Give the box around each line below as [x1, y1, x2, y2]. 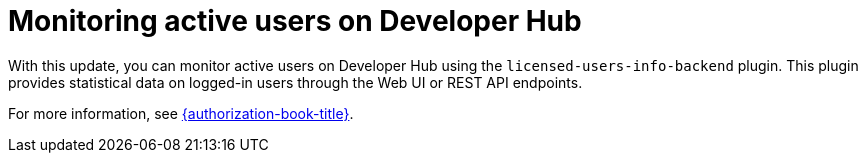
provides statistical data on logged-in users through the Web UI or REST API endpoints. [8, 73, 583, 91]
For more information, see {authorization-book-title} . [8, 104, 354, 122]
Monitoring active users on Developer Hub [8, 4, 582, 38]
